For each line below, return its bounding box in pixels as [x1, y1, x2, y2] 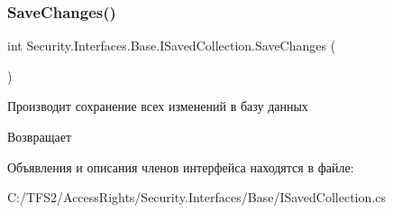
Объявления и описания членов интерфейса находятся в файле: [7, 157, 354, 176]
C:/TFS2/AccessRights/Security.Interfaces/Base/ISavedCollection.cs [7, 188, 386, 207]
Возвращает [7, 127, 72, 145]
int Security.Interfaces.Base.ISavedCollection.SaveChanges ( [7, 36, 336, 55]
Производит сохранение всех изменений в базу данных [7, 97, 308, 116]
